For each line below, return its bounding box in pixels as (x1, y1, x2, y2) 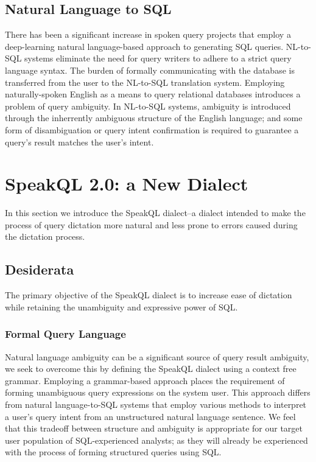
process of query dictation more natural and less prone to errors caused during (5, 218, 298, 231)
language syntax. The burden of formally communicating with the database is (5, 63, 295, 76)
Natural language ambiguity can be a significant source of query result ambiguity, (5, 350, 309, 363)
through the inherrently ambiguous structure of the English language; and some (5, 111, 303, 124)
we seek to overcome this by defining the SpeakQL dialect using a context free (5, 362, 297, 375)
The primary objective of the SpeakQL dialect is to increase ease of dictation (5, 289, 292, 301)
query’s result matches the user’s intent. (5, 135, 154, 148)
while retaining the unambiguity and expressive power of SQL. (5, 300, 238, 313)
